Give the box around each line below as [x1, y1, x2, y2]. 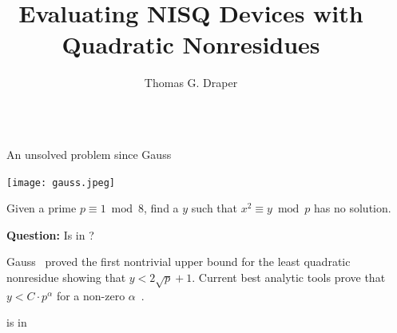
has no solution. [314, 200, 391, 216]
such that [191, 200, 238, 216]
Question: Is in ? [6, 226, 94, 243]
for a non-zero [56, 287, 125, 303]
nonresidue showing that [6, 268, 126, 285]
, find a [144, 200, 179, 216]
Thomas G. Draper [144, 74, 238, 91]
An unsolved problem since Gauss [6, 145, 172, 162]
